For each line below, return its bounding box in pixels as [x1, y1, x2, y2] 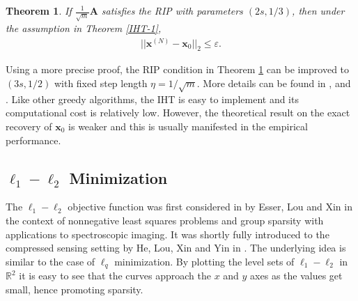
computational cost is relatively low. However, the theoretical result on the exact [6, 105, 350, 120]
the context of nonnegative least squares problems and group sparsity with [6, 213, 324, 227]
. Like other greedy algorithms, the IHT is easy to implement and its [6, 91, 299, 106]
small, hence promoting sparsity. [6, 281, 143, 296]
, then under [292, 3, 345, 17]
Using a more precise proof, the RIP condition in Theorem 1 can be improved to [6, 62, 350, 77]
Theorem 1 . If [6, 3, 72, 17]
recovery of [6, 118, 52, 133]
